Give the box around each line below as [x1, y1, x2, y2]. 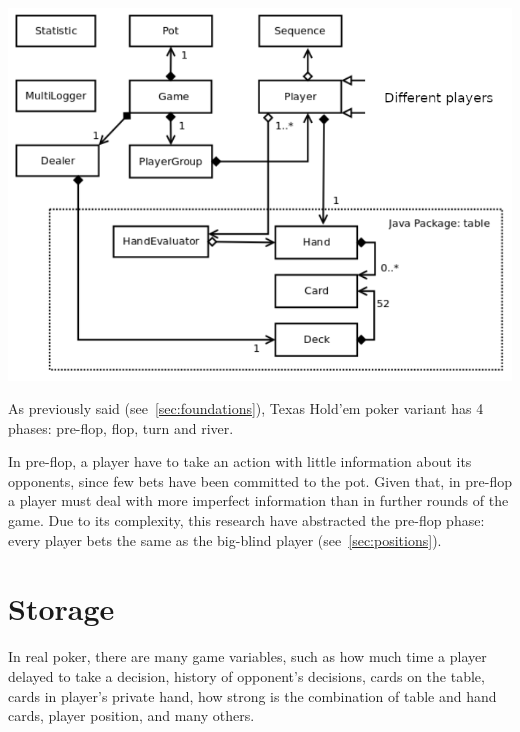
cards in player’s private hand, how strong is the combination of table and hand [8, 685, 497, 706]
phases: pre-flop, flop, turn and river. [8, 417, 234, 438]
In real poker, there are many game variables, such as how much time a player [8, 646, 487, 667]
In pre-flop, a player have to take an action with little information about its [8, 451, 472, 472]
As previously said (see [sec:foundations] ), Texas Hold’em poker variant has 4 [8, 398, 484, 419]
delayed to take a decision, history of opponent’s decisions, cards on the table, [8, 665, 485, 686]
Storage [8, 588, 115, 629]
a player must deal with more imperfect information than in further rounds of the [8, 490, 509, 511]
